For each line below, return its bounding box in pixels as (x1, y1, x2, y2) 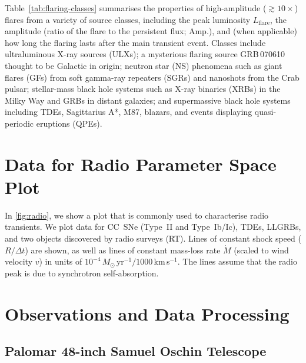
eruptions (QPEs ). (36, 117, 102, 129)
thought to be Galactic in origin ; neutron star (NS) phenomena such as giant (5, 59, 282, 71)
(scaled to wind (234, 243, 289, 256)
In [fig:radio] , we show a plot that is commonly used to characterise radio (5, 209, 269, 221)
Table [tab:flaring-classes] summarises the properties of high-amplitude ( (5, 2, 267, 14)
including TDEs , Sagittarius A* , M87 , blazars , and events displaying (5, 105, 252, 118)
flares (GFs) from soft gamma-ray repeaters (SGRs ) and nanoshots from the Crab (5, 71, 300, 83)
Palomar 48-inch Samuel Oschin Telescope (5, 342, 267, 360)
